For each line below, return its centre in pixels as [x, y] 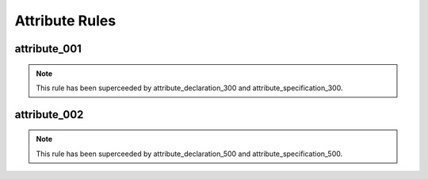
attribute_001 [48, 49]
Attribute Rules [65, 21]
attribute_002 [49, 114]
